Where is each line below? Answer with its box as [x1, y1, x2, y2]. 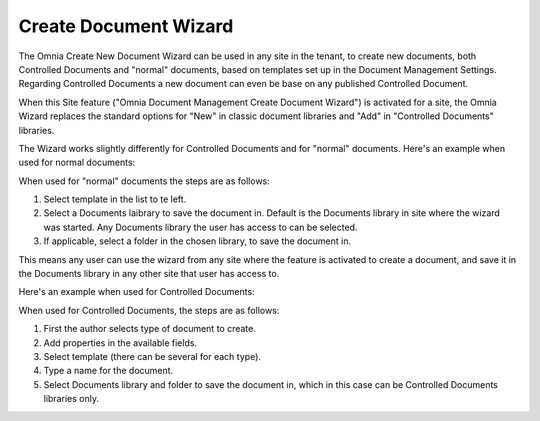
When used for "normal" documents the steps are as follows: [18, 175, 270, 187]
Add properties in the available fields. [43, 336, 198, 349]
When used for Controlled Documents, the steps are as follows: [18, 304, 280, 316]
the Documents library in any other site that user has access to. [18, 268, 280, 280]
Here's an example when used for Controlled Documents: [18, 286, 255, 298]
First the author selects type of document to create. [43, 323, 257, 335]
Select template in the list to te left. [43, 193, 187, 205]
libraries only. [43, 393, 100, 405]
